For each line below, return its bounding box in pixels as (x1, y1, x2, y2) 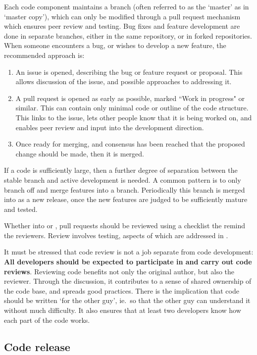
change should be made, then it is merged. (15, 148, 144, 158)
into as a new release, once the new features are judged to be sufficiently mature (4, 194, 248, 204)
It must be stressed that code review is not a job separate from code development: (4, 247, 254, 257)
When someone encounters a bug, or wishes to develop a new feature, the (4, 40, 226, 51)
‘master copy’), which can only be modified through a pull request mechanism (4, 11, 241, 21)
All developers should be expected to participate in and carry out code (4, 256, 252, 267)
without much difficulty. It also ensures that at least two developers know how (4, 305, 241, 315)
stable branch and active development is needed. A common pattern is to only (4, 174, 241, 185)
